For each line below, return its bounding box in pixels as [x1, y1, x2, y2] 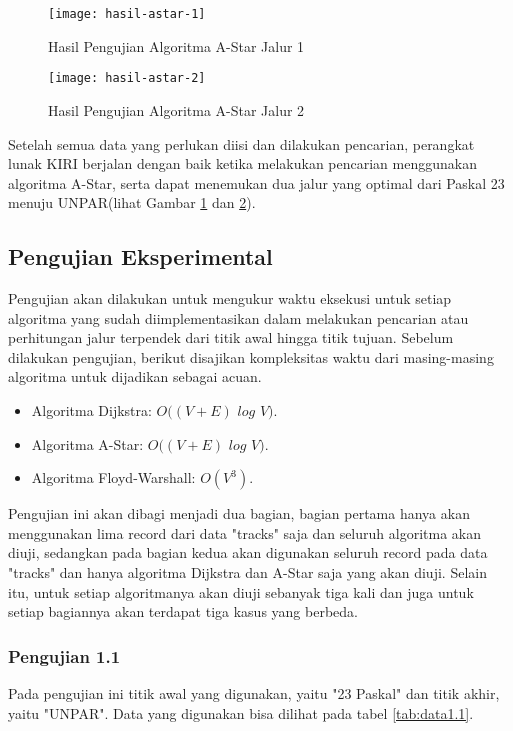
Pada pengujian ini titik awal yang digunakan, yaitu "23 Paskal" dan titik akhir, [8, 683, 500, 704]
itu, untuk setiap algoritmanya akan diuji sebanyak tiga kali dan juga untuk [8, 581, 474, 602]
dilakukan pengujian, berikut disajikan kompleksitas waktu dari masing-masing [8, 346, 494, 367]
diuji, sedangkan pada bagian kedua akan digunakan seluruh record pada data [8, 542, 488, 563]
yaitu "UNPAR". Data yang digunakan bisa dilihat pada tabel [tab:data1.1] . [8, 702, 474, 723]
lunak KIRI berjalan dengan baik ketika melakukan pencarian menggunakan [8, 153, 477, 174]
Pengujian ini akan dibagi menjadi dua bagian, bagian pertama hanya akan [8, 503, 470, 524]
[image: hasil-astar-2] [48, 71, 206, 86]
